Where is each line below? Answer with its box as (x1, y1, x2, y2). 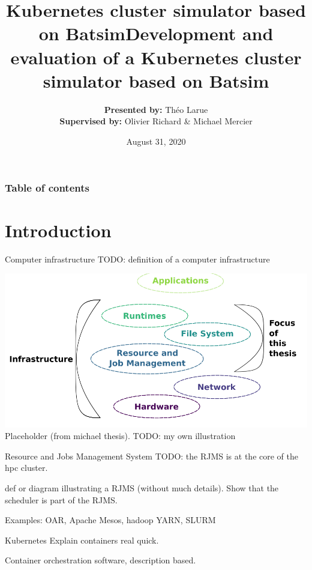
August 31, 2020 (126, 135, 186, 147)
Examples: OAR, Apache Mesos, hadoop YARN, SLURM (5, 514, 216, 526)
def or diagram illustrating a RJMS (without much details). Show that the (5, 482, 279, 494)
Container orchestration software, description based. (5, 554, 196, 566)
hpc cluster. (5, 461, 48, 474)
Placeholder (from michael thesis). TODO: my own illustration (5, 429, 236, 442)
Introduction (5, 217, 112, 242)
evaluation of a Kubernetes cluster (10, 44, 302, 69)
